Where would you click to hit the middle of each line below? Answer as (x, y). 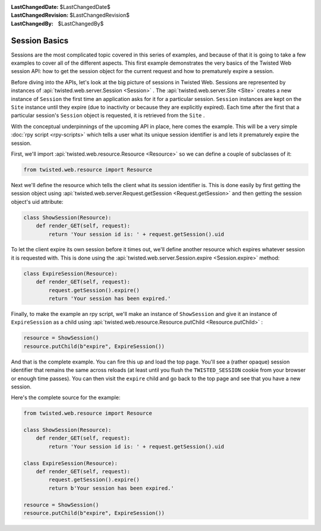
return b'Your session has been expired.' (111, 488)
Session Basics (40, 41)
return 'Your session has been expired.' (110, 299)
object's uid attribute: (37, 201)
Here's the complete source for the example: (66, 397)
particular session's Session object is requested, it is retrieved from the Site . (108, 115)
